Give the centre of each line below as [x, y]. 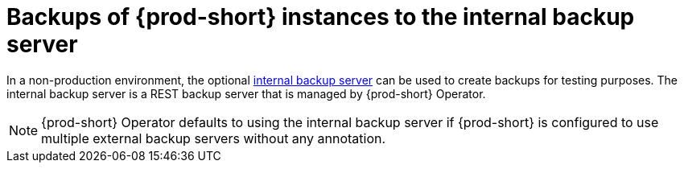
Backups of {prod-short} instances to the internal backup [321, 17]
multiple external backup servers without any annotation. [214, 138]
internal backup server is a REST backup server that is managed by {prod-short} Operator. [246, 93]
